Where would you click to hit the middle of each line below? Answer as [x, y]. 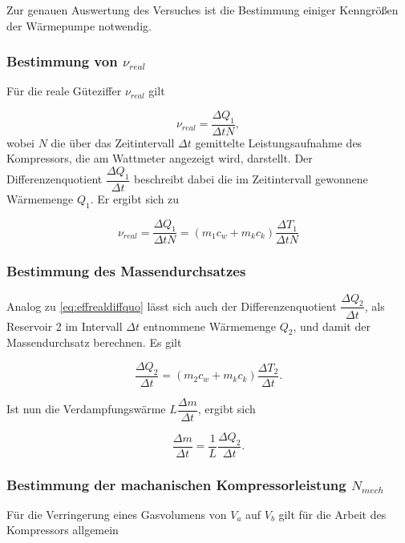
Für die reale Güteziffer [64, 91]
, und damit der [332, 326]
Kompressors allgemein [63, 530]
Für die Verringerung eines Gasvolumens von [117, 514]
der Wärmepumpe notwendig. [79, 25]
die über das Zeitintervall [113, 142]
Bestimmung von [62, 61]
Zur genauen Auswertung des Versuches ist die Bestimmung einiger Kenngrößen [202, 10]
